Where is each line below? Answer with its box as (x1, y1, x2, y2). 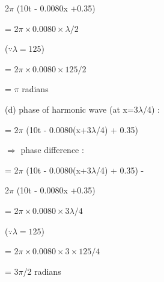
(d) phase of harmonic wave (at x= (5, 102, 134, 115)
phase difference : (20, 143, 84, 156)
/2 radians (23, 265, 61, 277)
